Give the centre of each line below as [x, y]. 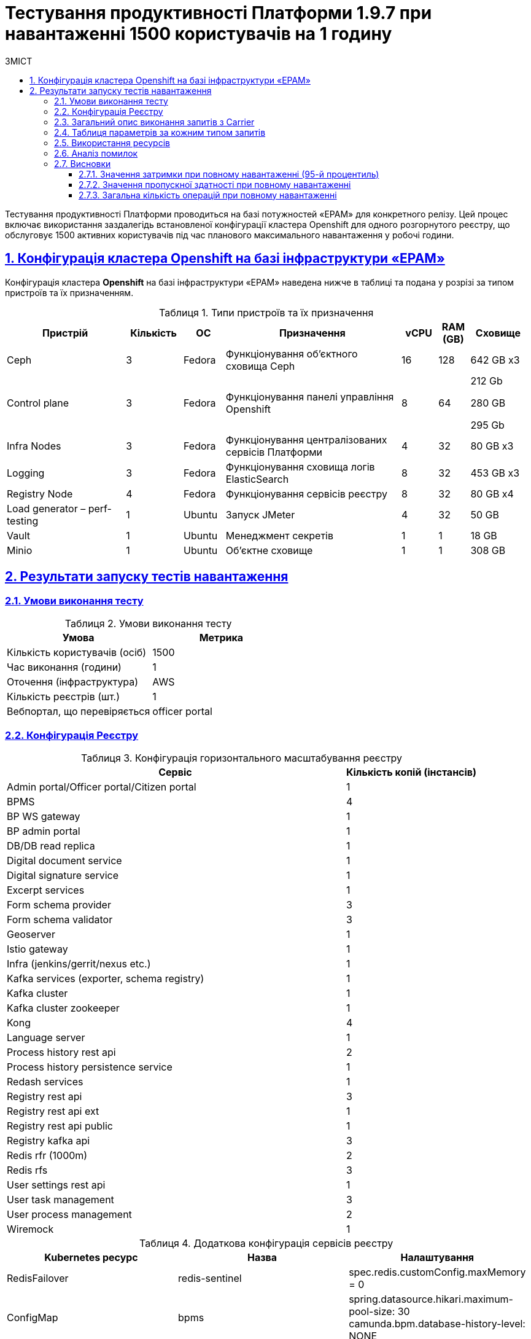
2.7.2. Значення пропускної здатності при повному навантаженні [215, 184]
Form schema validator [60, 919]
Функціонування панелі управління [310, 396]
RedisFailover [38, 1278]
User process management [69, 1214]
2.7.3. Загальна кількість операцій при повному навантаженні [208, 195]
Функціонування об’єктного [292, 353]
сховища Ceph [260, 366]
